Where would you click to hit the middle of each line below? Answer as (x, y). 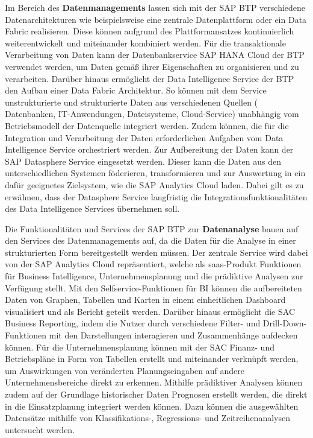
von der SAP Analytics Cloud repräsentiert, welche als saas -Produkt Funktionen (153, 264)
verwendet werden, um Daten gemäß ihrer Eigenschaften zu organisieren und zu (152, 66)
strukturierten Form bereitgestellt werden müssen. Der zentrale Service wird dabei (156, 252)
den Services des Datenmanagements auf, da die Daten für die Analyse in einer (150, 240)
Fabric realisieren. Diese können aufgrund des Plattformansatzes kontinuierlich (150, 31)
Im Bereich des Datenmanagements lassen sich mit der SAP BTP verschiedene (155, 7)
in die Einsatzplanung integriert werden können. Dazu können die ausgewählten (152, 406)
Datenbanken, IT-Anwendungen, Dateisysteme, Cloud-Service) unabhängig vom (152, 114)
